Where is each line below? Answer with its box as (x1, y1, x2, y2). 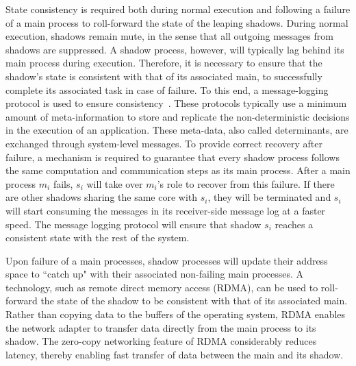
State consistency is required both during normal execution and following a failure (5, 2, 351, 16)
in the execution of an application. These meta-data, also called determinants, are (5, 123, 348, 137)
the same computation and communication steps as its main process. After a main (5, 163, 351, 178)
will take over (86, 176, 143, 191)
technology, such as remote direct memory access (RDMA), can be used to (5, 280, 318, 294)
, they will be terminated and (207, 190, 331, 204)
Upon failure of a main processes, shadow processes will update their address (5, 253, 328, 267)
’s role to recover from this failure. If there (157, 176, 335, 191)
